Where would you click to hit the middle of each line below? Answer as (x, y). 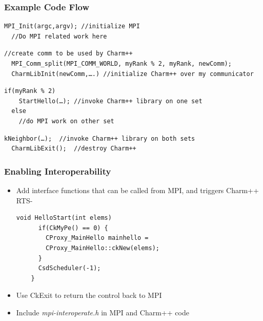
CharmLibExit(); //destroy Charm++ (74, 149)
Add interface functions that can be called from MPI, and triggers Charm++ (137, 190)
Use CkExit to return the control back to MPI (89, 295)
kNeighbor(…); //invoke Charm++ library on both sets (100, 138)
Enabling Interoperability (58, 171)
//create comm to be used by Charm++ (68, 54)
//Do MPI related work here (59, 36)
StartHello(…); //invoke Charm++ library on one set (110, 101)
